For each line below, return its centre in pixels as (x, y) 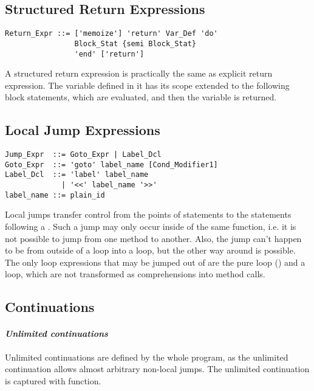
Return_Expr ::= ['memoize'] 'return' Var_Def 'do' (111, 34)
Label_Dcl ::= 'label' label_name (77, 175)
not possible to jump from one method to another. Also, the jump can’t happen (153, 238)
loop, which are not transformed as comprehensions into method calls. (135, 274)
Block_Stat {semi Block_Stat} (135, 43)
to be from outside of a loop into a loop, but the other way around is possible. (150, 250)
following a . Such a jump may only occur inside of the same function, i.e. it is (151, 227)
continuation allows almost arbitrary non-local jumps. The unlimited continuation (157, 369)
